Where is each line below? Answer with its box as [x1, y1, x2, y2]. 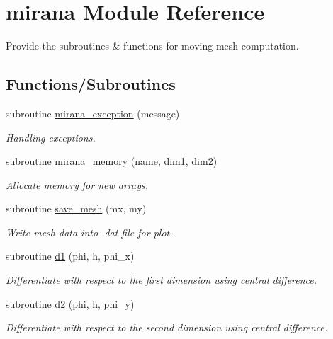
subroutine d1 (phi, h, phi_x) [6, 248, 135, 263]
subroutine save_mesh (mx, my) [6, 201, 147, 216]
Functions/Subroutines [6, 73, 176, 95]
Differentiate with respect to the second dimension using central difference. [6, 320, 328, 335]
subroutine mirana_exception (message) [6, 105, 180, 120]
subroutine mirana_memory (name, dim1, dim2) [6, 154, 218, 168]
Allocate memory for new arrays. [6, 177, 148, 192]
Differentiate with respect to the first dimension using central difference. [6, 272, 317, 287]
